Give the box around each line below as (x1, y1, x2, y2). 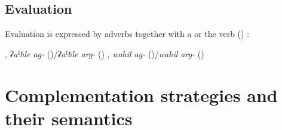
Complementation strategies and (5, 82, 278, 107)
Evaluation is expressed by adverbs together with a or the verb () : (5, 27, 250, 40)
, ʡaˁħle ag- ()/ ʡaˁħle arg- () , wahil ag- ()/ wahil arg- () (5, 47, 204, 60)
